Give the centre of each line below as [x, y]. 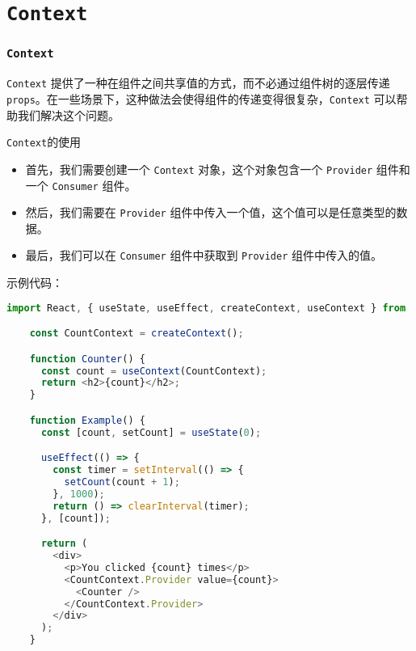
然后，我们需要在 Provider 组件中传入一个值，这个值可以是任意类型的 [211, 212]
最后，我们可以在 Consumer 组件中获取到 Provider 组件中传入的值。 [204, 255]
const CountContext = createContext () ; [137, 334]
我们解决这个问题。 [68, 114]
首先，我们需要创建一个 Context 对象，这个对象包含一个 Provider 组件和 [218, 169]
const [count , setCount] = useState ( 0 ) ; [151, 432]
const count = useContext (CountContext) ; [154, 371]
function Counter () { [87, 359]
